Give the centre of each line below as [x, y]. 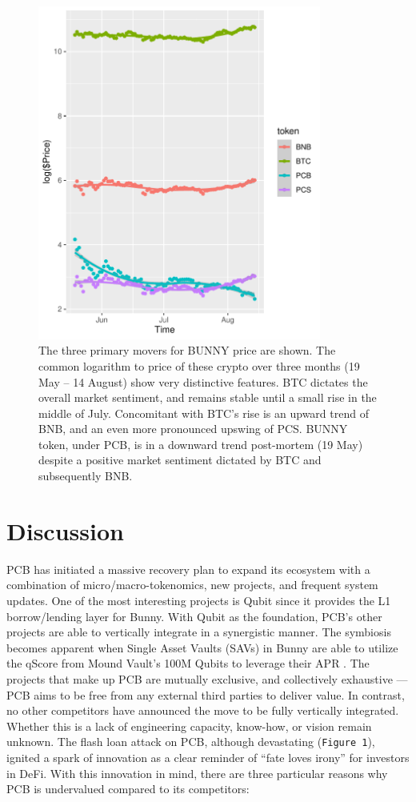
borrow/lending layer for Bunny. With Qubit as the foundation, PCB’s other [194, 616]
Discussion [65, 530]
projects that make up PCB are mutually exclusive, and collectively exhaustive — [207, 678]
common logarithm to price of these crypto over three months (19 [199, 365]
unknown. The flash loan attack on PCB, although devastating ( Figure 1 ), [191, 742]
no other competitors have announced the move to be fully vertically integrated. [203, 710]
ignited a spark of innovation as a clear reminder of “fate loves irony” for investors [208, 757]
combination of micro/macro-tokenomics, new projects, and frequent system [192, 585]
